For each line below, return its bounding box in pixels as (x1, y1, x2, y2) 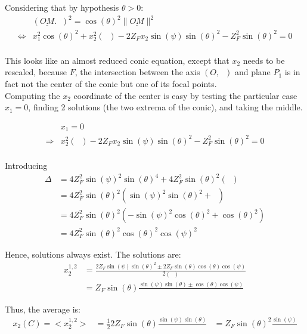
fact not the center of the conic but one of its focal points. (5, 78, 217, 90)
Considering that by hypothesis (5, 1, 119, 13)
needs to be (243, 54, 285, 66)
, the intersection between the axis (75, 66, 200, 78)
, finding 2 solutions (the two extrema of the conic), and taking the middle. (28, 101, 303, 113)
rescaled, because (5, 66, 67, 78)
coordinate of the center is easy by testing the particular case (73, 89, 297, 101)
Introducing (5, 159, 48, 172)
